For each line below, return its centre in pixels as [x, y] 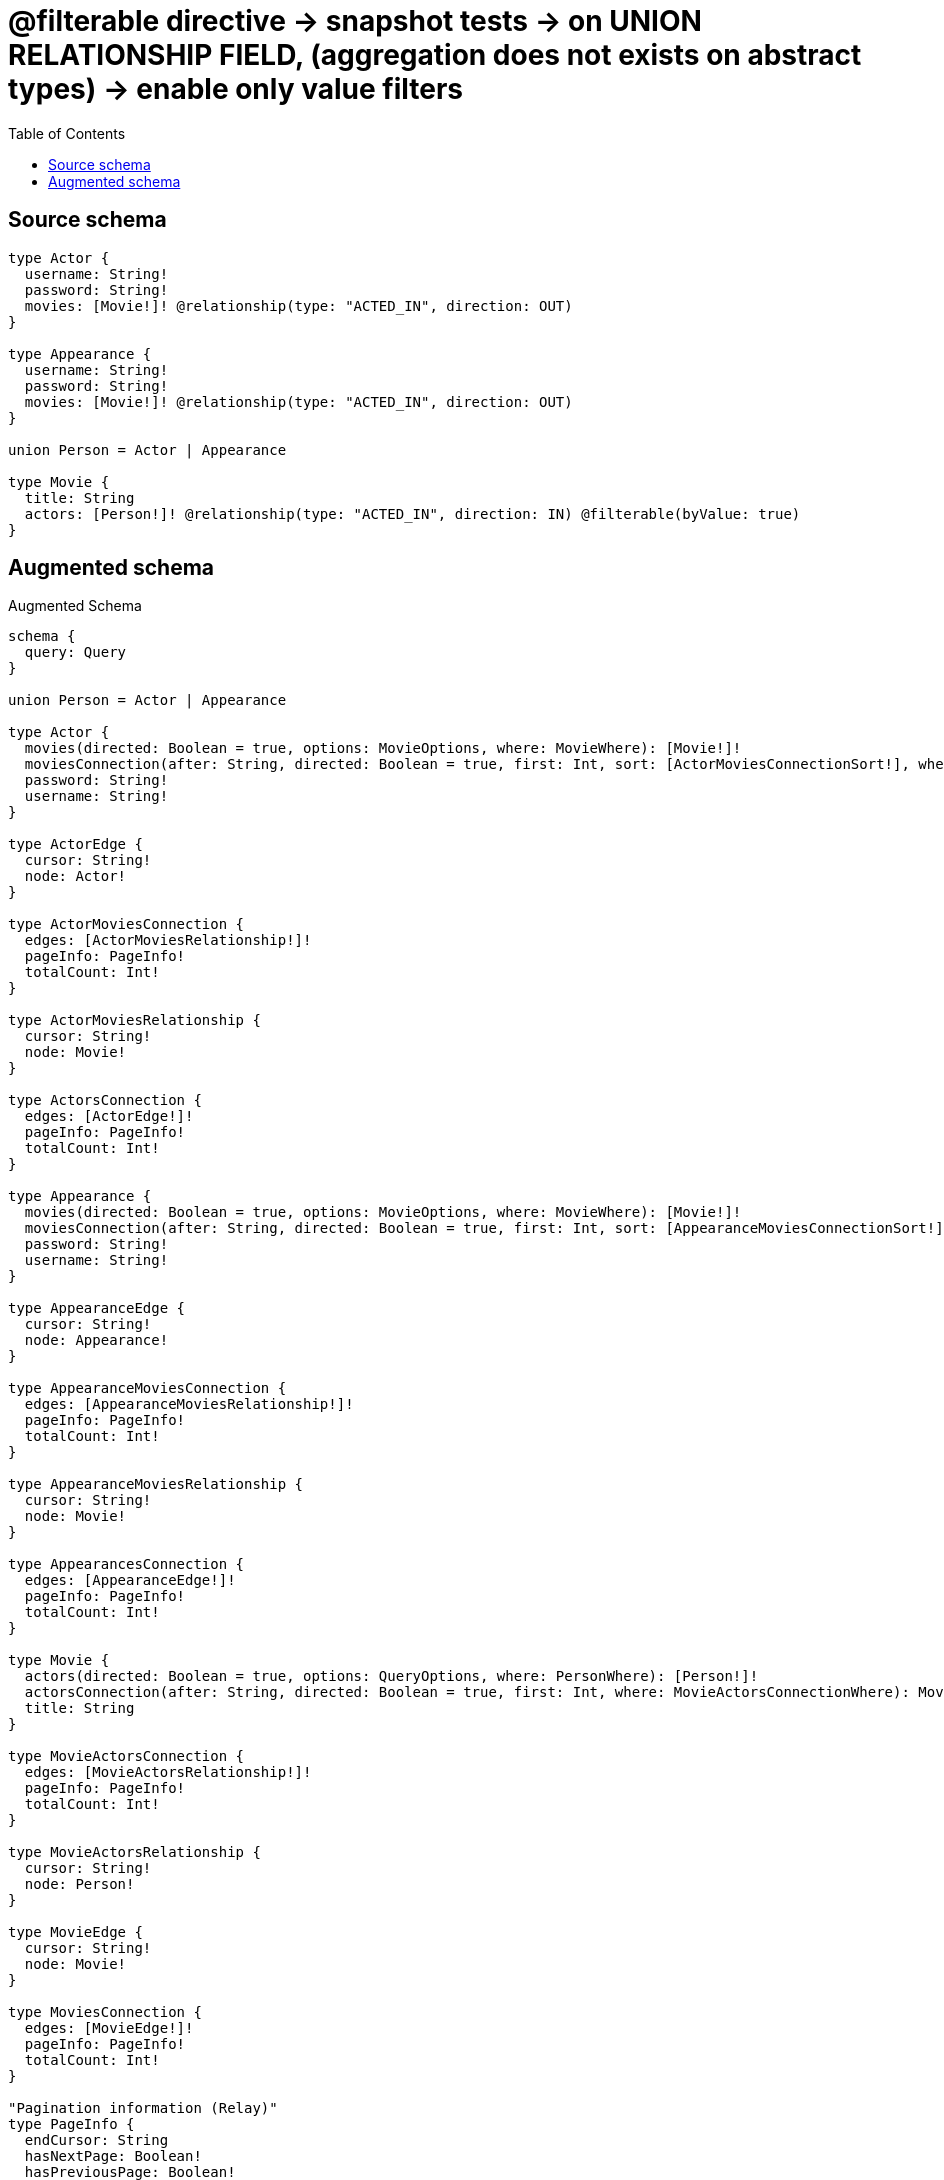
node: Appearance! [96, 1340]
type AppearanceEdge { [97, 1308]
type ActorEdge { [75, 844]
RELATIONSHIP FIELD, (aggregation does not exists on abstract [435, 55]
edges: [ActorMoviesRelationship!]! [168, 940]
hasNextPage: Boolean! [113, 2156]
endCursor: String [96, 2140]
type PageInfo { [71, 2124]
